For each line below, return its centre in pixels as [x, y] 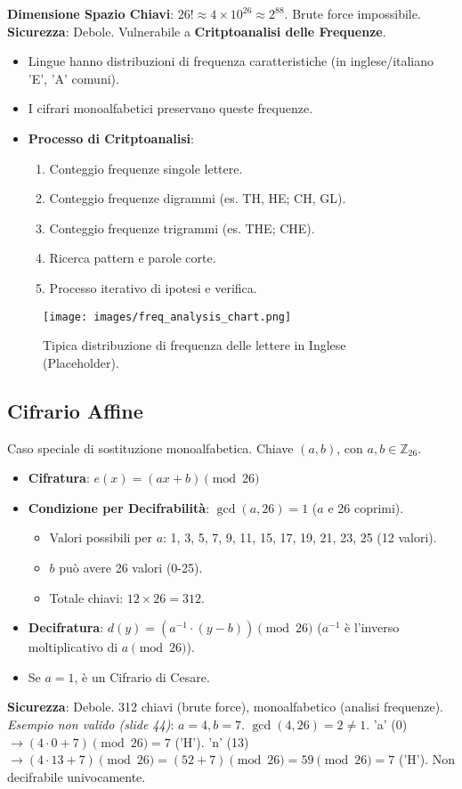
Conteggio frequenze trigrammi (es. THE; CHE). [182, 228]
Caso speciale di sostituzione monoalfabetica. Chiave [150, 447]
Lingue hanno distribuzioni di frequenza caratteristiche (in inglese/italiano [231, 61]
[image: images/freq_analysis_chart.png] [167, 317]
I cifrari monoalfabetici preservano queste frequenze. [170, 108]
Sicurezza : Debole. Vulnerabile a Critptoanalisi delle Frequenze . [197, 31]
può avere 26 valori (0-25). [131, 567]
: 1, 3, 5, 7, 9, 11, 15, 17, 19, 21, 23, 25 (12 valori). [300, 537]
